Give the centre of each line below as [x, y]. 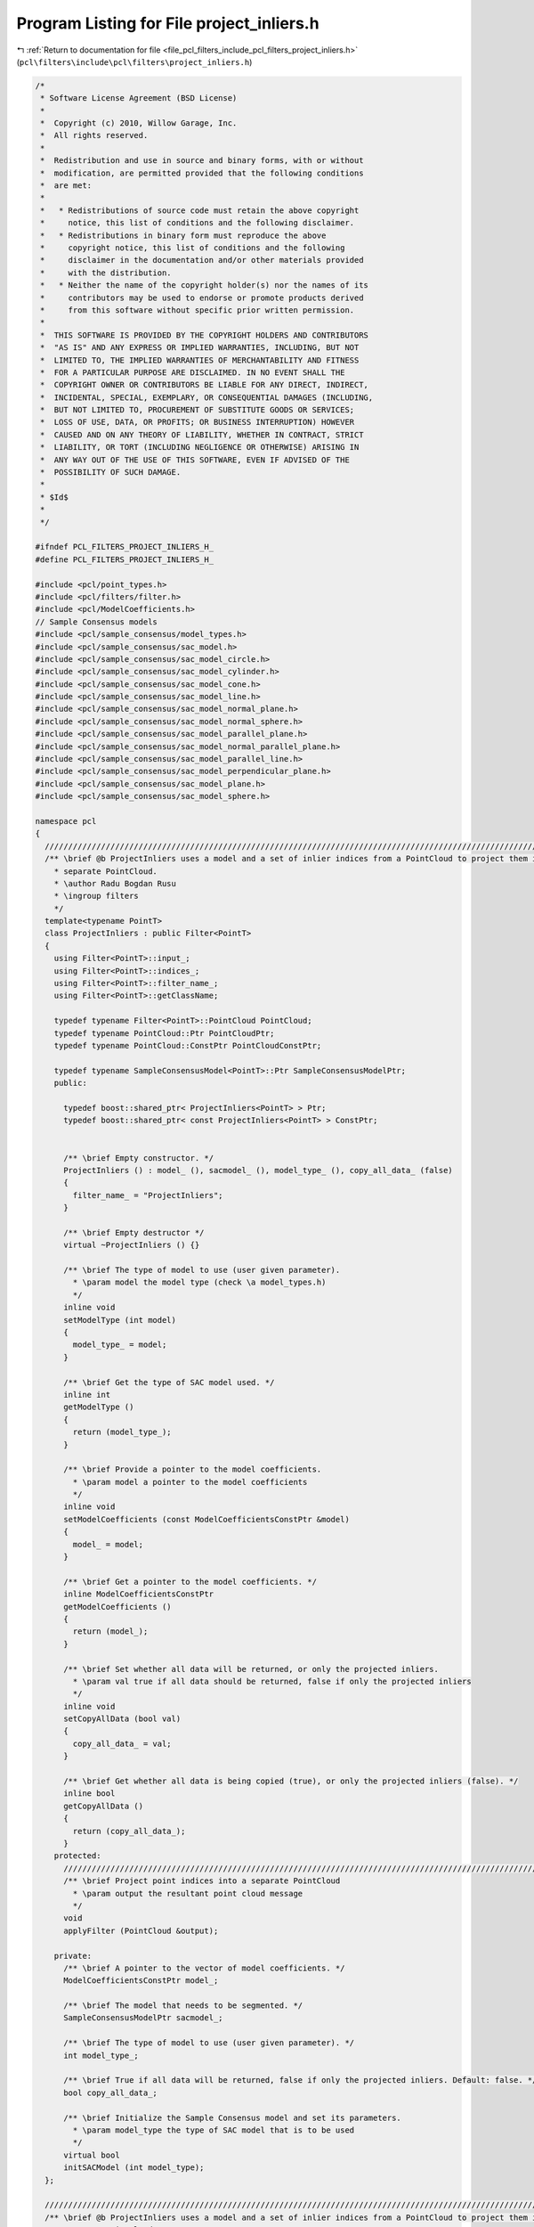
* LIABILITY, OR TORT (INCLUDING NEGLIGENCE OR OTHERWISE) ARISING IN [200, 447]
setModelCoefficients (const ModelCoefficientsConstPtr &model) [207, 1519]
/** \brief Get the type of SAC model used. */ [169, 1382]
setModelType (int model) [120, 1320]
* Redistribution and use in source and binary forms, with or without [202, 161]
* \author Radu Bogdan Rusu [115, 883]
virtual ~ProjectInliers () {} [132, 1245]
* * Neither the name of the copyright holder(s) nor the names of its [205, 286]
